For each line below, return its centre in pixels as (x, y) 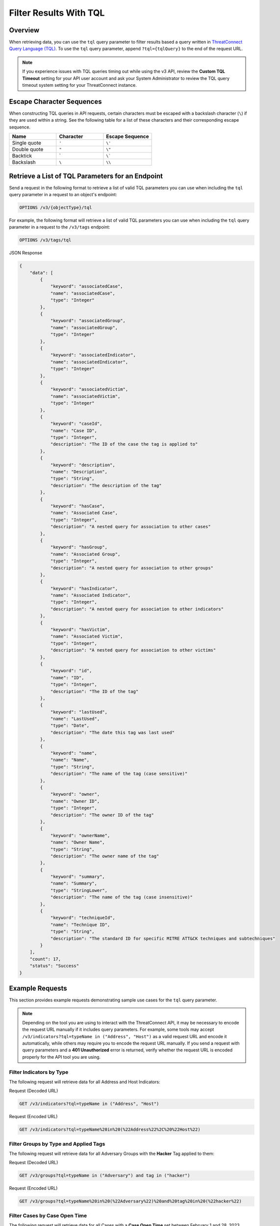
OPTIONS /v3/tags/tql (45, 240)
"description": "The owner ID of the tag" (102, 815)
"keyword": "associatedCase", (87, 286)
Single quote (27, 143)
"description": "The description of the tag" (106, 485)
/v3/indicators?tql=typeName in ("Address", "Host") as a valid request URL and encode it (125, 1036)
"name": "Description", (79, 472)
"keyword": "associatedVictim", (89, 389)
